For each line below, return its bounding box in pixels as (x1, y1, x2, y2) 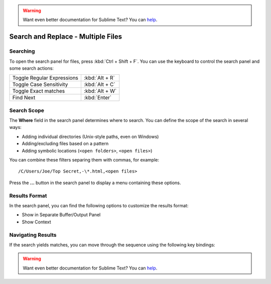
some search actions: (9, 65, 54, 71)
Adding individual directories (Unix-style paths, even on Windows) (22, 133, 159, 139)
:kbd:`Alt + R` (83, 74, 115, 81)
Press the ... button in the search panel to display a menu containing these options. (9, 180, 181, 186)
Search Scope (9, 107, 45, 114)
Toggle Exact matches (12, 88, 65, 95)
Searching (9, 48, 35, 55)
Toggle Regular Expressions (12, 74, 79, 81)
